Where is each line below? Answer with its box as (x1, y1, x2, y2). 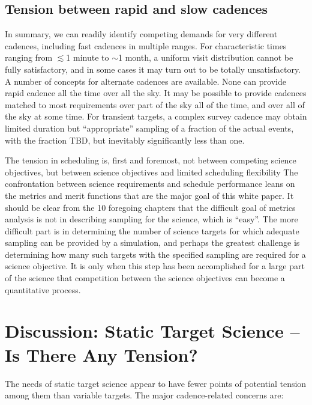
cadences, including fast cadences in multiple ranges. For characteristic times (5, 39, 287, 52)
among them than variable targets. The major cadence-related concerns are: (5, 389, 284, 401)
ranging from (5, 51, 53, 64)
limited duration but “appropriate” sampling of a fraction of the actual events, (5, 121, 294, 134)
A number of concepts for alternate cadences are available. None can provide (5, 75, 286, 87)
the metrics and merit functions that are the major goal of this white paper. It (5, 189, 294, 201)
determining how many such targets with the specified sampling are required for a (5, 248, 306, 260)
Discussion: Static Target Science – (5, 318, 300, 343)
